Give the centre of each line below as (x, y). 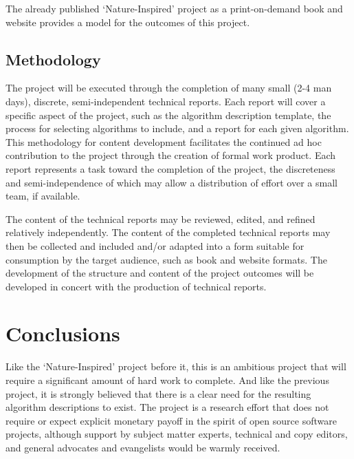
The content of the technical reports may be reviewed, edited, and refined (161, 218)
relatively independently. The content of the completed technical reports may (168, 232)
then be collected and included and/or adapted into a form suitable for (155, 245)
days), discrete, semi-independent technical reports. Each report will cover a (166, 101)
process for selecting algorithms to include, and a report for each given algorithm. (177, 128)
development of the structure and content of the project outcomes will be (160, 273)
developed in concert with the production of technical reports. (136, 286)
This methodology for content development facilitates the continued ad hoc (164, 141)
